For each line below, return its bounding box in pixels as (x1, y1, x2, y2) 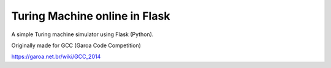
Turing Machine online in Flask (11, 9, 170, 23)
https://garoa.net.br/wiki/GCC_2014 (11, 53, 101, 61)
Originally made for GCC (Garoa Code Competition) (11, 42, 141, 49)
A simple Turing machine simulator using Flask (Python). (11, 31, 154, 38)
